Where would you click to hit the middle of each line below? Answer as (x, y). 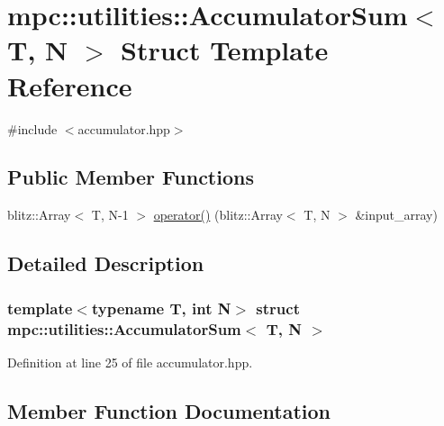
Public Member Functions (131, 177)
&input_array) (396, 215)
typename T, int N (161, 308)
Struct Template (225, 50)
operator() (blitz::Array (218, 215)
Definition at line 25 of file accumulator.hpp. (130, 362)
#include (32, 128)
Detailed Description (106, 263)
